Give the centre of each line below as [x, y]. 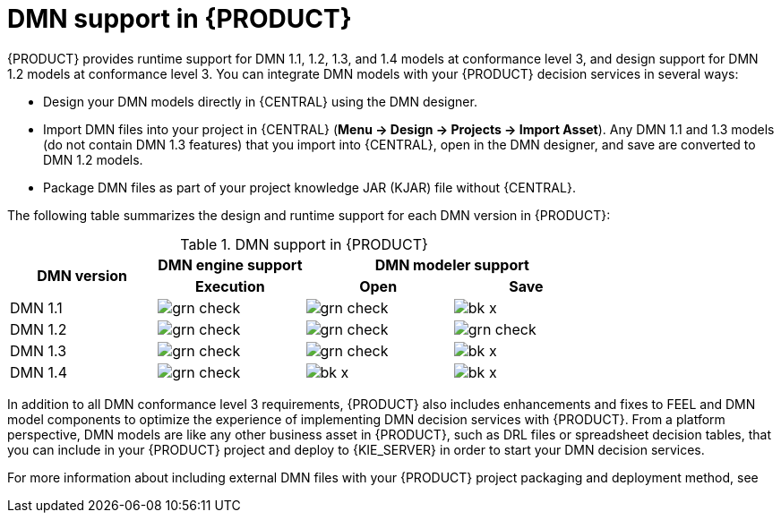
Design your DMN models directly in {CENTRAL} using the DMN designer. [260, 101]
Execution [230, 286]
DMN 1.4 [39, 372]
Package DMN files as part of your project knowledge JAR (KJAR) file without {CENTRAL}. [309, 187]
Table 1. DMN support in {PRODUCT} [304, 244]
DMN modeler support [452, 264]
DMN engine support [230, 264]
